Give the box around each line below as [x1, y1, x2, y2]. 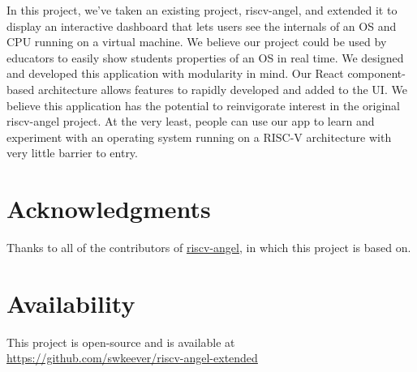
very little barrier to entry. [6, 144, 138, 161]
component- [347, 65, 406, 82]
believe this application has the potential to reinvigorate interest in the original [6, 96, 400, 113]
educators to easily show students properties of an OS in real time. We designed [6, 49, 404, 66]
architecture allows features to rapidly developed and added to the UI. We [37, 80, 407, 97]
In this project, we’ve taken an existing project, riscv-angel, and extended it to [6, 2, 398, 18]
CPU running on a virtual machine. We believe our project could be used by [6, 33, 387, 50]
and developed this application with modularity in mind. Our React [6, 65, 344, 82]
